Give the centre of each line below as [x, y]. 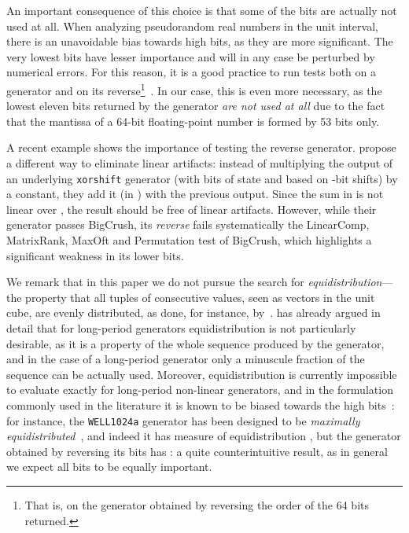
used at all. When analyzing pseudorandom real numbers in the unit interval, [192, 26]
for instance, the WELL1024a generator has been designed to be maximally [183, 420]
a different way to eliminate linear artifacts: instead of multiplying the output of [200, 163]
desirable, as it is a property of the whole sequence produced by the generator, [195, 343]
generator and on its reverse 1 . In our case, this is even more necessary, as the [194, 89]
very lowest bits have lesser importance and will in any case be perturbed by [191, 56]
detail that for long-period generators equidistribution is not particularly [181, 328]
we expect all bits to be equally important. [109, 467]
